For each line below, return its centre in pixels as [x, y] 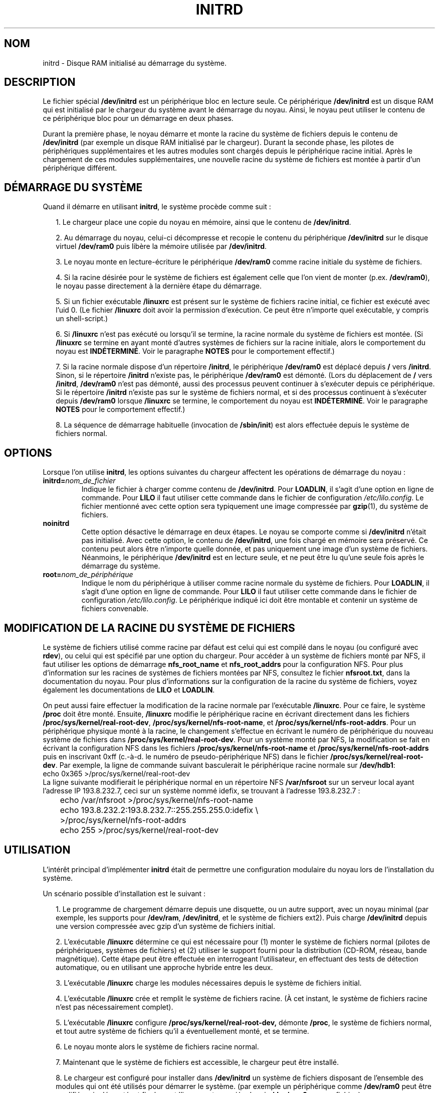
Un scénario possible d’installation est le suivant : [124, 893]
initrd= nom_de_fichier [79, 481]
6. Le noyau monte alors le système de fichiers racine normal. [157, 1046]
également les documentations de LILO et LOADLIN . [129, 690]
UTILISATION [37, 850]
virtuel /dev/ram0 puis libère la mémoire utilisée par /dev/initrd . [161, 246]
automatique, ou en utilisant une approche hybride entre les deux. [164, 967]
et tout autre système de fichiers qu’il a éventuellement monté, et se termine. [182, 1031]
